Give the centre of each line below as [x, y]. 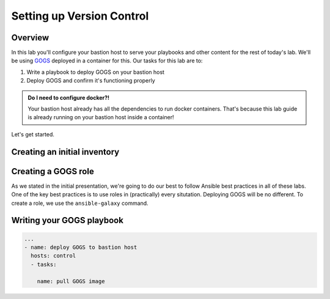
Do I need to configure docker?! [69, 97]
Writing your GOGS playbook [67, 220]
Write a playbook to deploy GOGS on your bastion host [96, 72]
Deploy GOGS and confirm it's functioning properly [91, 81]
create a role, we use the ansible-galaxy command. [80, 203]
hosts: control [53, 256]
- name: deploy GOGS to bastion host [81, 247]
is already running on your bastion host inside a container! [101, 117]
